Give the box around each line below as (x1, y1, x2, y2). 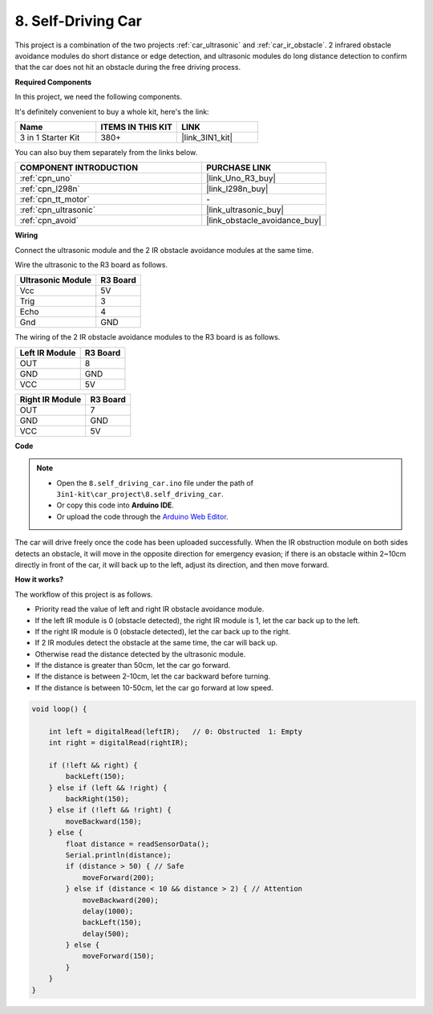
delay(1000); (82, 906, 134, 915)
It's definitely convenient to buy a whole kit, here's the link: (14, 107, 209, 116)
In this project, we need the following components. (14, 92, 182, 102)
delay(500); (82, 929, 130, 939)
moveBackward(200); (82, 895, 160, 905)
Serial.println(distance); (65, 850, 172, 859)
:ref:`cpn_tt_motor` (19, 193, 90, 205)
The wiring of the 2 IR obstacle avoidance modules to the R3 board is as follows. (14, 332, 281, 342)
